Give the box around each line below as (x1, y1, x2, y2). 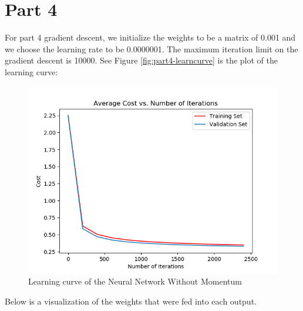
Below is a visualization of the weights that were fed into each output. (5, 295, 257, 307)
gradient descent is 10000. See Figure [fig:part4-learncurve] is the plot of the (5, 54, 278, 66)
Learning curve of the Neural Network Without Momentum (28, 275, 242, 287)
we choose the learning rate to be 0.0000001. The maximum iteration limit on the (5, 42, 298, 55)
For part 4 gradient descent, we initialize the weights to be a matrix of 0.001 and (5, 31, 296, 44)
